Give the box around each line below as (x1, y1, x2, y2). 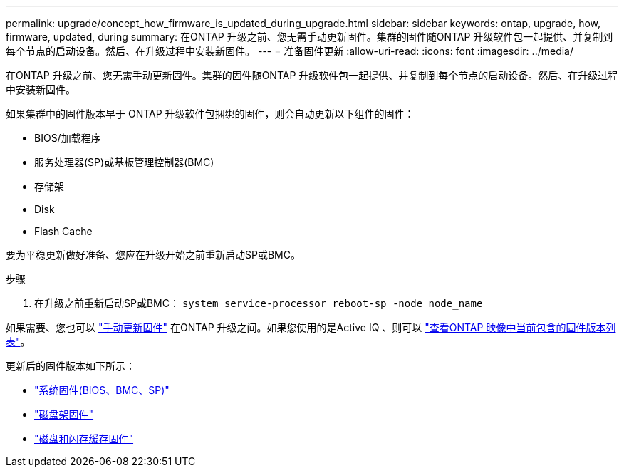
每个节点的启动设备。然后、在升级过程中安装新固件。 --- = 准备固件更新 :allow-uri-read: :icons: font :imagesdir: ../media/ (6, 45, 574, 57)
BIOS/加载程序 (34, 132, 101, 144)
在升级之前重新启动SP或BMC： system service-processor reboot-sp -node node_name (34, 297, 483, 309)
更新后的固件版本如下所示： (6, 360, 135, 372)
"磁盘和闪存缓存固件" (34, 432, 134, 445)
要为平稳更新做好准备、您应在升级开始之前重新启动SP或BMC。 (6, 249, 301, 261)
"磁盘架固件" (34, 408, 94, 420)
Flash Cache (34, 225, 93, 237)
